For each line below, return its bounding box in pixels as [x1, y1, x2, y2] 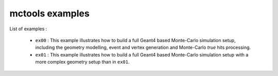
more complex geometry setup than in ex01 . [35, 59, 130, 65]
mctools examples [9, 8, 90, 19]
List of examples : [9, 26, 47, 32]
